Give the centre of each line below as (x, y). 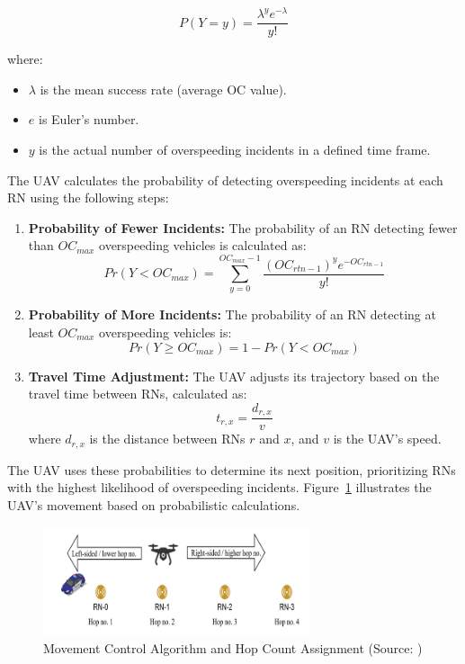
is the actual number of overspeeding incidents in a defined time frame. (235, 149)
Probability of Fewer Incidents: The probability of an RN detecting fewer (243, 227)
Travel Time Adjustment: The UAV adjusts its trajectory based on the (234, 376)
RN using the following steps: (88, 197)
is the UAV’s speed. (387, 439)
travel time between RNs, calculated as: (138, 394)
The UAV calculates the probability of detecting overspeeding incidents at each (225, 179)
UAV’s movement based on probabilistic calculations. (154, 504)
